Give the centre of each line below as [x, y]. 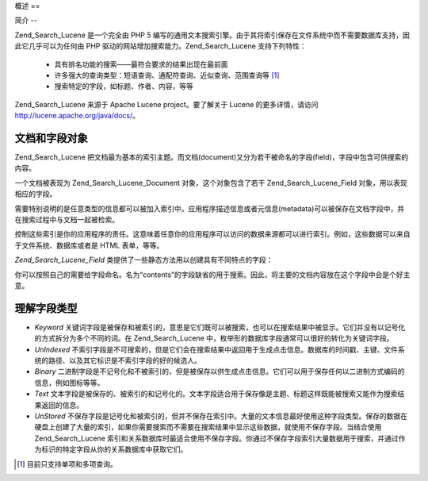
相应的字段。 [36, 194]
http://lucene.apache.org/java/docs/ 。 [77, 116]
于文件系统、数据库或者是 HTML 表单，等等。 [89, 245]
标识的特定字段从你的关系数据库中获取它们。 [114, 449]
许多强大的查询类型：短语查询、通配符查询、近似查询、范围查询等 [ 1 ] [167, 75]
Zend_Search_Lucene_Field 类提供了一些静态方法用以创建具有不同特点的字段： [144, 260]
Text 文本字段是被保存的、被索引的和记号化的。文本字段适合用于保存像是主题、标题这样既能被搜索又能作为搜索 [216, 394]
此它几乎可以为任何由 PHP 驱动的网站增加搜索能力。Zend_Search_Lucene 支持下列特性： [160, 46]
